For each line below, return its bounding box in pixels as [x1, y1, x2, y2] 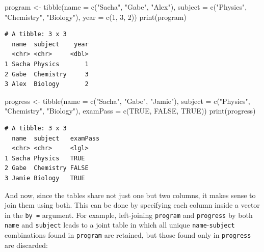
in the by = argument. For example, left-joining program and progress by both [5, 209, 253, 220]
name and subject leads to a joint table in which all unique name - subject [5, 219, 235, 230]
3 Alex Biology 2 [5, 80, 89, 88]
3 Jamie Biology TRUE [5, 174, 85, 182]
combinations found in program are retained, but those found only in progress [5, 230, 251, 240]
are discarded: [5, 239, 48, 250]
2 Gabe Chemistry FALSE [5, 164, 89, 172]
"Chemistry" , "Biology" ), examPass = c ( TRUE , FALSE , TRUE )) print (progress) [5, 105, 256, 116]
